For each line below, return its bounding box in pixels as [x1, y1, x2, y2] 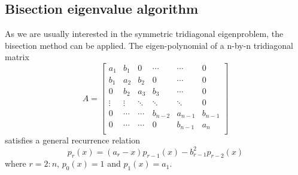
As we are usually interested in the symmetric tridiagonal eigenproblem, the [5, 27, 284, 40]
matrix [5, 51, 29, 63]
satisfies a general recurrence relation [5, 134, 140, 146]
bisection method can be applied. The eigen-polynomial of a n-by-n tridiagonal [5, 39, 293, 51]
